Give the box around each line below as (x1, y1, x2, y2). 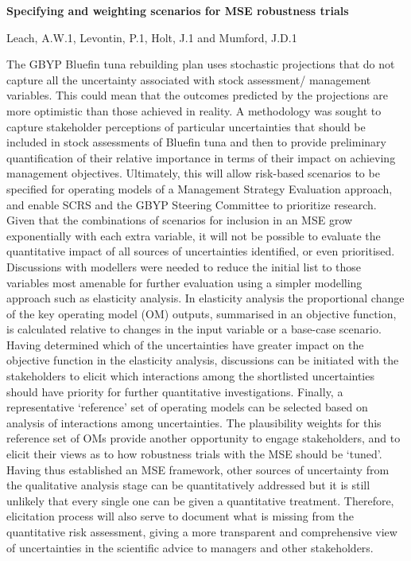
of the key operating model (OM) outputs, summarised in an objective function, (6, 305, 397, 321)
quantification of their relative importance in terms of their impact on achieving (6, 149, 396, 166)
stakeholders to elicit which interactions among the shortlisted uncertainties (6, 368, 374, 384)
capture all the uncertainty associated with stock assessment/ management (6, 71, 371, 88)
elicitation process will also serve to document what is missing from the (6, 508, 354, 524)
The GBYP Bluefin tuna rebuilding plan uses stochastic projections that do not (6, 56, 395, 72)
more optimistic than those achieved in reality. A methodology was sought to (6, 102, 382, 119)
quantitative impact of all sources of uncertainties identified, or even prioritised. (6, 243, 395, 259)
